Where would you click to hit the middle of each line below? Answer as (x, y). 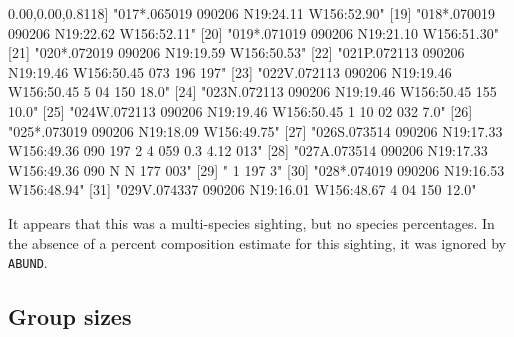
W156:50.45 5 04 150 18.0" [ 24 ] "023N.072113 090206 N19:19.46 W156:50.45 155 (252, 91)
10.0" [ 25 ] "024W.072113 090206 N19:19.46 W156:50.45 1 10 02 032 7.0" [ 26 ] (240, 110)
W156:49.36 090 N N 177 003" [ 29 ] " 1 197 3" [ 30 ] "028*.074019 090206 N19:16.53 (256, 169)
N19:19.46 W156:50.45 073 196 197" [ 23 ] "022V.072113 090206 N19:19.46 (230, 71)
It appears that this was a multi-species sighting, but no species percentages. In (251, 222)
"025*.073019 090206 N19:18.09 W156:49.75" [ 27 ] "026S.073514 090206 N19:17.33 (255, 130)
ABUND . (28, 262)
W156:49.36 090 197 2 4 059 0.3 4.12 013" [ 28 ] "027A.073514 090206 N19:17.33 (248, 150)
